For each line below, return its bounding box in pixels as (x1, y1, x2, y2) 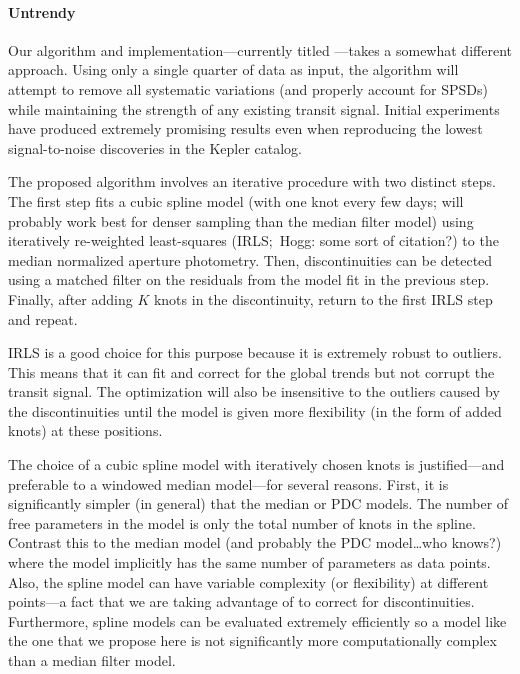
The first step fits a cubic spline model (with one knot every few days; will (8, 190, 464, 211)
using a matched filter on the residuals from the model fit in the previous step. (8, 269, 490, 290)
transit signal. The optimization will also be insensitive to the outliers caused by (8, 381, 500, 402)
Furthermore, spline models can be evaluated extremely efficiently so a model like (8, 610, 507, 631)
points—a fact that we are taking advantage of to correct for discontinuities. (8, 591, 475, 612)
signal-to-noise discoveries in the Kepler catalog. (8, 137, 302, 158)
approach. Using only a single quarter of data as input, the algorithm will (8, 59, 459, 80)
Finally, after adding (8, 288, 133, 309)
